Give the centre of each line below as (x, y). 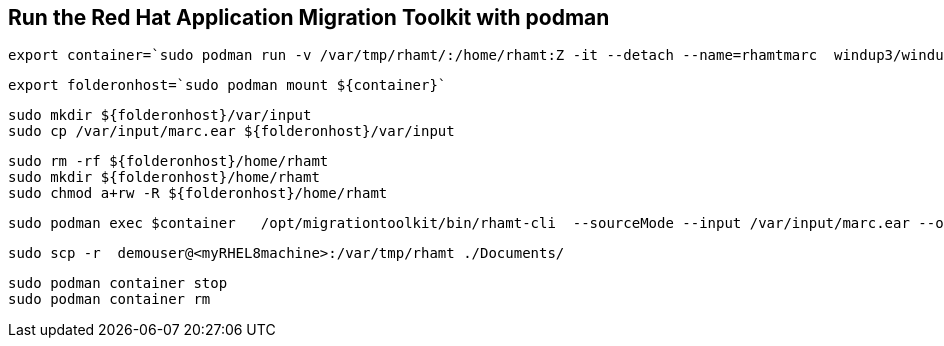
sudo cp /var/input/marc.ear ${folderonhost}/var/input (231, 131)
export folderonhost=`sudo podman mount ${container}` (227, 85)
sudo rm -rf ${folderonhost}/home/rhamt (168, 161)
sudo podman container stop (118, 283)
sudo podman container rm (109, 299)
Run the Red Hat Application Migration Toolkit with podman (309, 17)
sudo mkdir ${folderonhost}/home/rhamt (164, 177)
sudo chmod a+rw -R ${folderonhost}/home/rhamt (198, 193)
